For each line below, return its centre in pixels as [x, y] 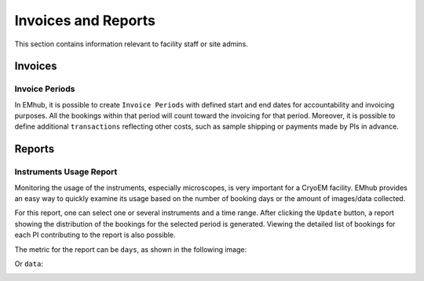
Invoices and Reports [85, 20]
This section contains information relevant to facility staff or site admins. [132, 44]
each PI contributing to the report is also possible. [95, 235]
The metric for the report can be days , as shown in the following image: [131, 249]
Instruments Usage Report [66, 172]
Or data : [29, 264]
